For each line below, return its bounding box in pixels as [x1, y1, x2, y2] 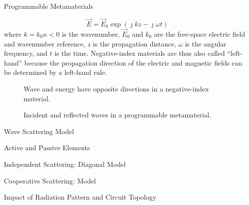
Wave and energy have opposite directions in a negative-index [24, 84, 209, 93]
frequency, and [4, 48, 48, 58]
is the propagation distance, [93, 38, 176, 48]
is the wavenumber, [62, 29, 120, 39]
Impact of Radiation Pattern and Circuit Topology [4, 192, 156, 202]
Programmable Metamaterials [4, 1, 93, 11]
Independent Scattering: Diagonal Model [4, 159, 126, 169]
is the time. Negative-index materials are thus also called [54, 48, 225, 58]
